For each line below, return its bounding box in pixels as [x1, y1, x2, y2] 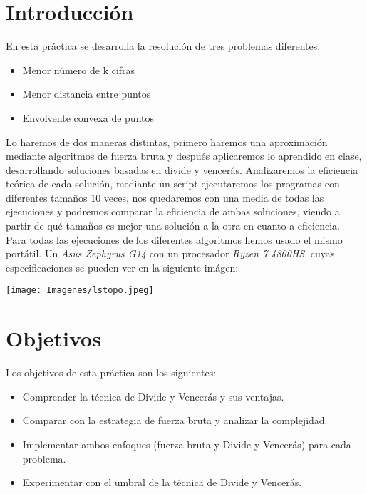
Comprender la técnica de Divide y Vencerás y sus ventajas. [22, 388, 284, 403]
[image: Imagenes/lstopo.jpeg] [6, 285, 154, 296]
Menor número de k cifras [22, 62, 135, 77]
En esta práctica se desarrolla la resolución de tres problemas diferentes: [6, 38, 321, 53]
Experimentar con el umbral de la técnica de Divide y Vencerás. [22, 475, 302, 490]
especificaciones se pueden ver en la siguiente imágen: [6, 259, 239, 274]
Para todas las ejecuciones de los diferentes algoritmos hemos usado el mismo [6, 232, 343, 247]
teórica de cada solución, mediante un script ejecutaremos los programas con [6, 176, 340, 191]
